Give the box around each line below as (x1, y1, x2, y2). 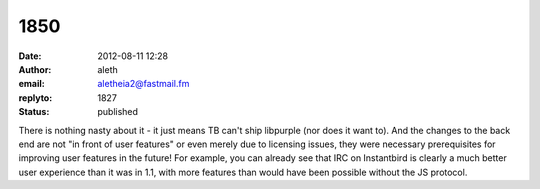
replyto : (18, 91, 53, 104)
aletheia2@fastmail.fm (97, 78, 190, 90)
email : (18, 78, 45, 90)
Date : (18, 50, 42, 62)
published (97, 106, 139, 118)
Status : (18, 106, 50, 118)
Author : (18, 63, 52, 75)
